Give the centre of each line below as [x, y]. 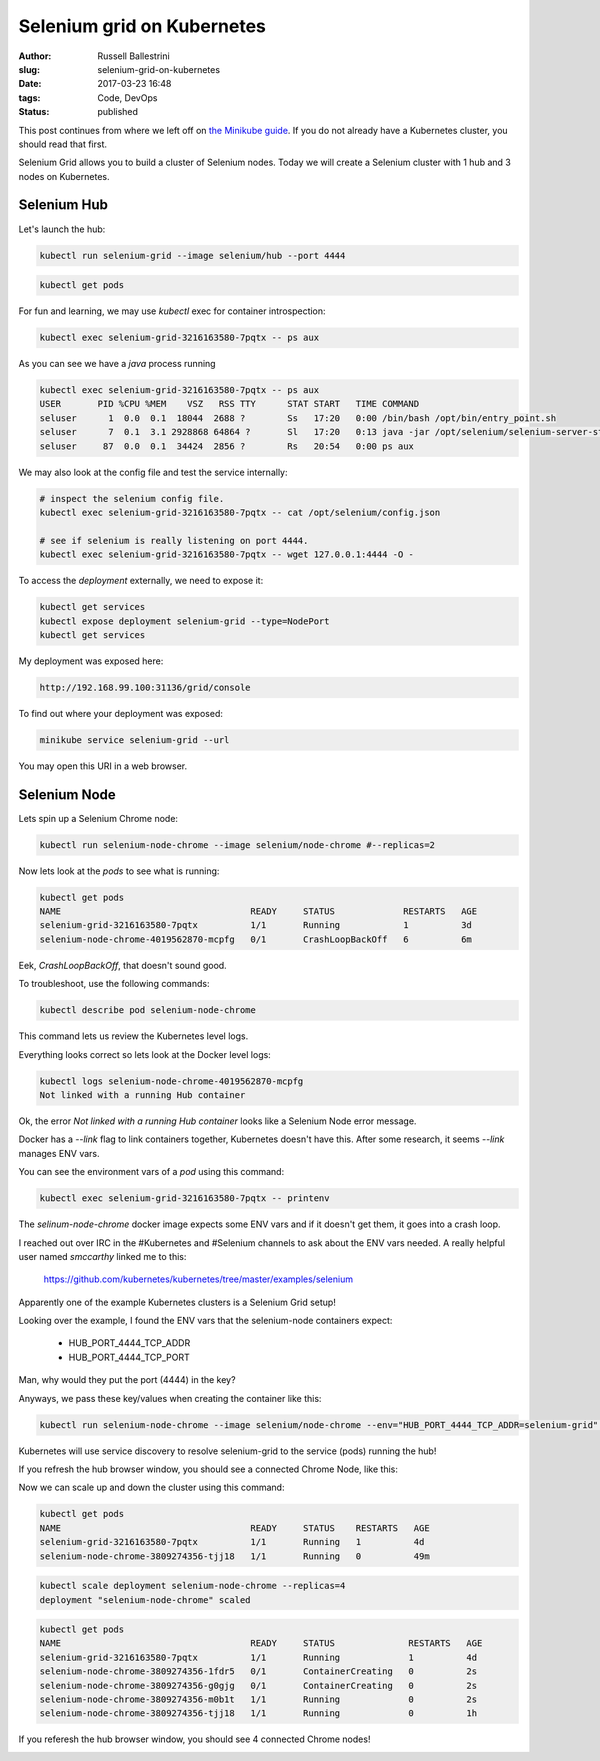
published [118, 112]
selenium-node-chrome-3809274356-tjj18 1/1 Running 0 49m [234, 1556]
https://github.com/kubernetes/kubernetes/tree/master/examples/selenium [198, 1279]
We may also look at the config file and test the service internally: [153, 472]
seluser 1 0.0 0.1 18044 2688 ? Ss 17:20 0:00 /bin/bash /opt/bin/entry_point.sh [298, 418]
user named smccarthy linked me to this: [102, 1256]
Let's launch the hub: [62, 229]
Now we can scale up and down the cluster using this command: [151, 1487]
